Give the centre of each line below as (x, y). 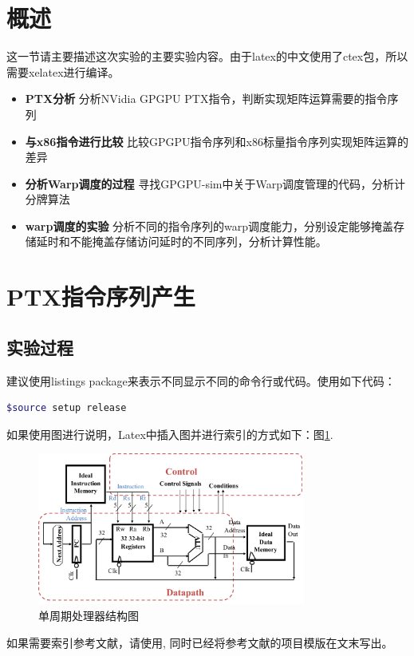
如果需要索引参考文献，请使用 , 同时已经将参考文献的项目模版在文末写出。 (200, 642)
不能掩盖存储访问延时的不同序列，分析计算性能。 (198, 241)
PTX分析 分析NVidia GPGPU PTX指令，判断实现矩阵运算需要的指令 (206, 99)
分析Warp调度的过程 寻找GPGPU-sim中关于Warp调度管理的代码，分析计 (215, 183)
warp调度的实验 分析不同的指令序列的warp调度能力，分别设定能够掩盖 (209, 225)
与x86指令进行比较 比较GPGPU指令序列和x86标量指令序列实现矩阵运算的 (217, 141)
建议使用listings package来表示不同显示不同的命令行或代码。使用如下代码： (201, 380)
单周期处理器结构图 (89, 615)
